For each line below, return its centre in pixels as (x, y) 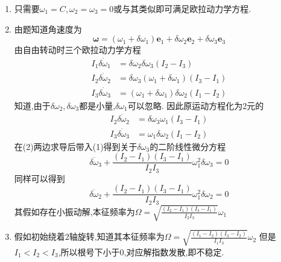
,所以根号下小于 (89, 251)
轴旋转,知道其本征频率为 (117, 236)
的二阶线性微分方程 (188, 146)
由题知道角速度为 (48, 29)
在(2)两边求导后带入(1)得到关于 (76, 146)
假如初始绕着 (39, 236)
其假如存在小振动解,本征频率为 (74, 211)
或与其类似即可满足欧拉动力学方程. (182, 8)
